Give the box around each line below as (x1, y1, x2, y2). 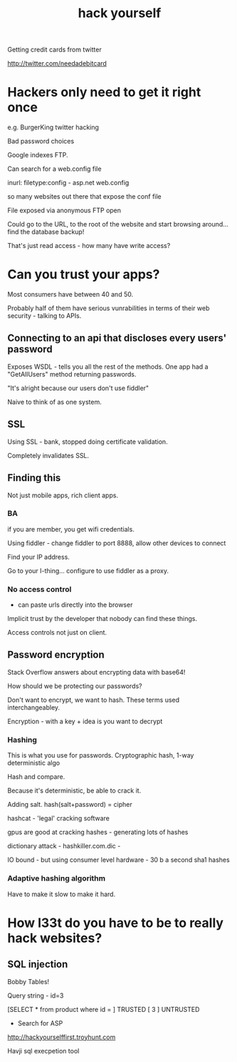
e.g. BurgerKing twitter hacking (7, 123, 100, 131)
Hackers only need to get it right (7, 84, 201, 101)
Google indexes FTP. (7, 151, 69, 159)
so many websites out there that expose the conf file (7, 192, 162, 201)
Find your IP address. (7, 552, 70, 561)
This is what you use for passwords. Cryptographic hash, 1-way (7, 751, 194, 760)
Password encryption (7, 649, 105, 661)
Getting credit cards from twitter (7, 45, 102, 54)
